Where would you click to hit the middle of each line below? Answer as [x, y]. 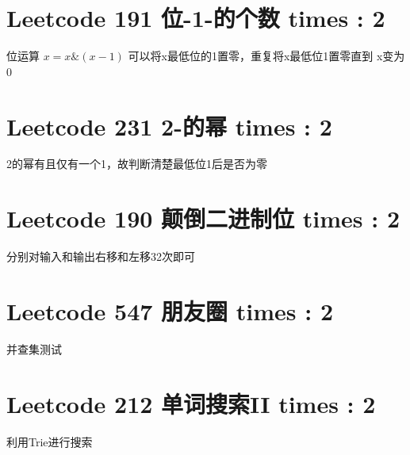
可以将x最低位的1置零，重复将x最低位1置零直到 [251, 56]
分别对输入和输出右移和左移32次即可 [101, 256]
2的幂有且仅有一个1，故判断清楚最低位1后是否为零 [137, 164]
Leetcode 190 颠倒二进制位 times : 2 [203, 218]
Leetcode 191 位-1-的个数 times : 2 [196, 18]
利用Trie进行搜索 [50, 441]
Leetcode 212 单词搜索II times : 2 [191, 403]
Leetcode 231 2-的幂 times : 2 [169, 126]
